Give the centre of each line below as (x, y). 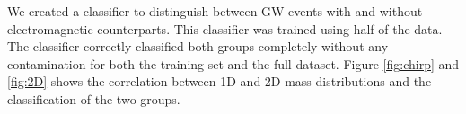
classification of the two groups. (94, 98)
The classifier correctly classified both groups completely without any (198, 46)
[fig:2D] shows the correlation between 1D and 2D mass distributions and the (220, 81)
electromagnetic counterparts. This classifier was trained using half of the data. (225, 28)
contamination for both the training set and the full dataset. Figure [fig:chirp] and (233, 63)
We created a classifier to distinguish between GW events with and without (215, 11)
